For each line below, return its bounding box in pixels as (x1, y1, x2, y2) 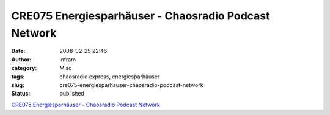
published (59, 90, 85, 97)
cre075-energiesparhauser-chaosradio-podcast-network (59, 81, 204, 88)
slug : (11, 81, 24, 88)
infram (59, 55, 76, 63)
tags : (11, 73, 25, 80)
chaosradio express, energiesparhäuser (59, 73, 160, 80)
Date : (11, 47, 26, 55)
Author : (11, 55, 32, 63)
